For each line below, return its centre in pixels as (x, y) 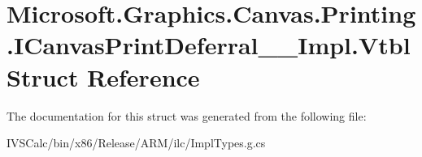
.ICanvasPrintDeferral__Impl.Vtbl (209, 45)
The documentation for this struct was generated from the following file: (187, 115)
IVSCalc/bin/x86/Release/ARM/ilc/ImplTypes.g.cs (136, 143)
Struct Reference (103, 76)
